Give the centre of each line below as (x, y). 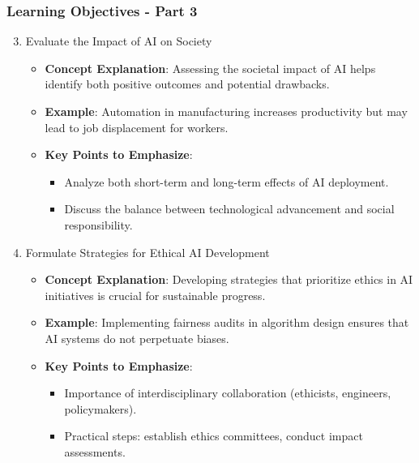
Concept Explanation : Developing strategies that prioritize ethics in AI (229, 279)
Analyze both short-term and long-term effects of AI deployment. (227, 181)
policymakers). (100, 408)
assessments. (95, 451)
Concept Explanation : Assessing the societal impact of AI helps (210, 68)
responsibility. (98, 224)
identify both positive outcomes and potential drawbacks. (187, 84)
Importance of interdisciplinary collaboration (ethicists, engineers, (228, 393)
